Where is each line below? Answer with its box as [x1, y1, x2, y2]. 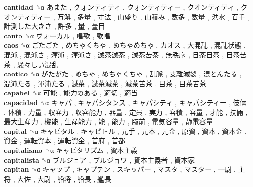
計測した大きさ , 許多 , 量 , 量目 [4, 21, 105, 31]
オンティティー [4, 11, 51, 21]
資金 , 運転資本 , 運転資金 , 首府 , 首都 [4, 135, 125, 146]
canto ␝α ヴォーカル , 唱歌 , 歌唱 [4, 30, 111, 40]
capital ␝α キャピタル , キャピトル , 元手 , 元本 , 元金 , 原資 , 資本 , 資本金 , [4, 126, 247, 136]
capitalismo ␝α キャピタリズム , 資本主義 [4, 145, 138, 155]
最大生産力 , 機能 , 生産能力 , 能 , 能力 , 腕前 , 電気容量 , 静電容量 [4, 116, 213, 127]
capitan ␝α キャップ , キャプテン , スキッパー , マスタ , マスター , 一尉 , [4, 164, 236, 174]
